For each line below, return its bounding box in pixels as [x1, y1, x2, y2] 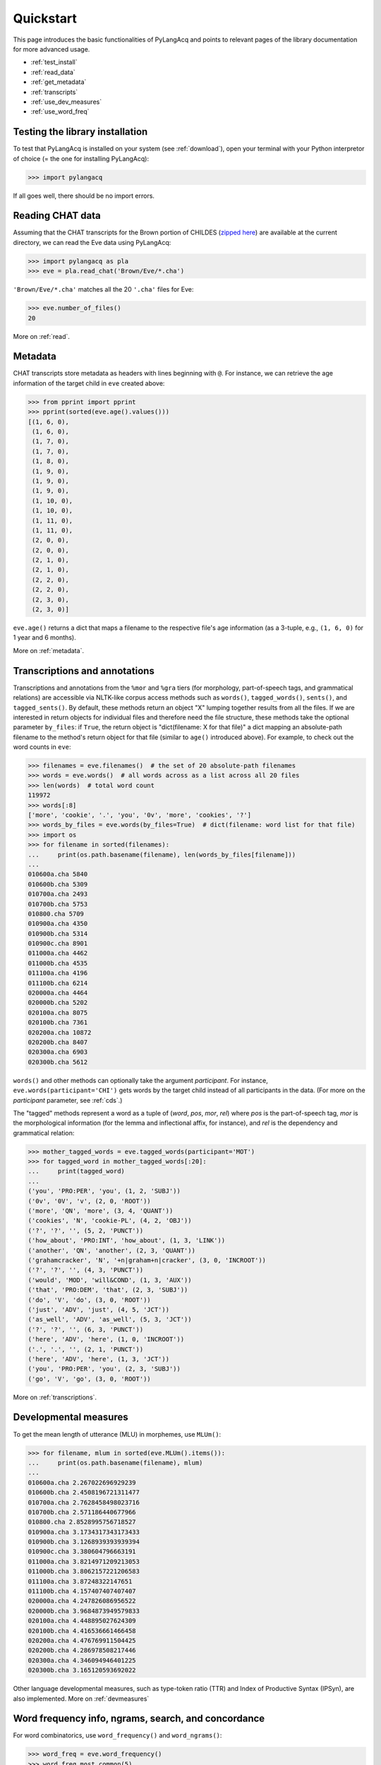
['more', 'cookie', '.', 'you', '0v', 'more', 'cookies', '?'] [28, 811, 252, 819]
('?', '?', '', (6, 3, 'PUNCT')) [28, 1325, 144, 1334]
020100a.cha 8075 [28, 1008, 88, 1017]
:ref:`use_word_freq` [30, 107, 90, 116]
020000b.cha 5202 [28, 999, 88, 1007]
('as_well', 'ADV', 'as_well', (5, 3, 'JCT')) [28, 1315, 192, 1324]
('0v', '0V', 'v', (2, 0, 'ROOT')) [28, 1197, 151, 1205]
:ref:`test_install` [30, 58, 78, 66]
